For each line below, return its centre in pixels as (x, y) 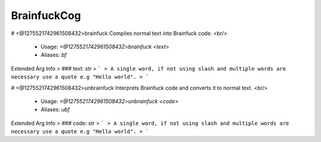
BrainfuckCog (46, 15)
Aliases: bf (54, 55)
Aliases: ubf (55, 109)
